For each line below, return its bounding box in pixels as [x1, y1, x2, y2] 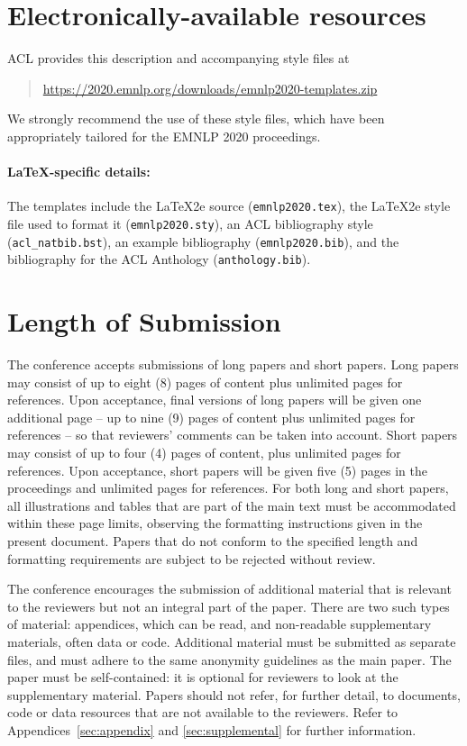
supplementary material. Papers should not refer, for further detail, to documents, [7, 685, 461, 704]
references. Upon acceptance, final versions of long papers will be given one [7, 390, 422, 409]
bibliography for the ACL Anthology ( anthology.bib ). [7, 250, 311, 268]
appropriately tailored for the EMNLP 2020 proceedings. [7, 126, 321, 145]
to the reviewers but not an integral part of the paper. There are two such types [7, 596, 450, 615]
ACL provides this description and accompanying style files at [7, 49, 350, 68]
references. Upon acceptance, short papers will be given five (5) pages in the [7, 460, 427, 479]
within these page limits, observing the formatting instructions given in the [7, 514, 423, 532]
